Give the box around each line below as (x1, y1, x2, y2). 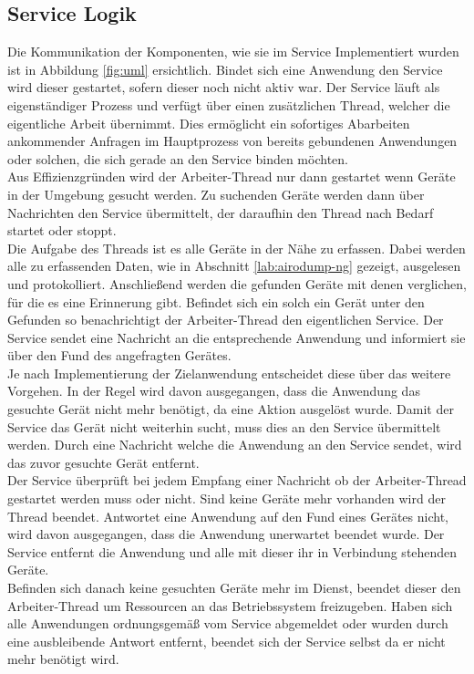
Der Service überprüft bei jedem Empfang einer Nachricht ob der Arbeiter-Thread (7, 471, 467, 490)
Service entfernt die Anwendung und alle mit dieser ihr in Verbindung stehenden (7, 542, 458, 561)
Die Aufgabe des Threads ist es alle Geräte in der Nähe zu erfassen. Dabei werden (7, 238, 466, 257)
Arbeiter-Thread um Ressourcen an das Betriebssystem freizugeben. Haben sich (7, 596, 453, 615)
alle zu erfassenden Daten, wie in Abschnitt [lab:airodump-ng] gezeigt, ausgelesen (7, 256, 461, 275)
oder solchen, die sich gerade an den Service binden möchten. (7, 149, 348, 168)
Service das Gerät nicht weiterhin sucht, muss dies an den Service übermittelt (7, 417, 441, 436)
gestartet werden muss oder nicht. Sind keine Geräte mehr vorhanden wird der (7, 489, 446, 508)
